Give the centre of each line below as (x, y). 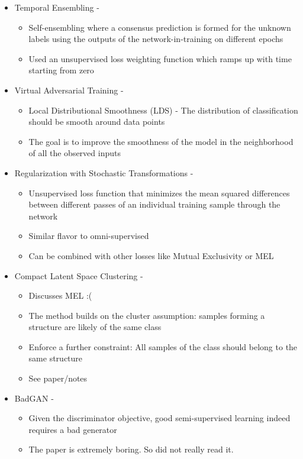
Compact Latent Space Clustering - (79, 275)
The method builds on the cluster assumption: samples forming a (147, 315)
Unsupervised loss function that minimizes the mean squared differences (159, 193)
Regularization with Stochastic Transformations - (104, 172)
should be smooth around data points (97, 122)
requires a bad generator (73, 429)
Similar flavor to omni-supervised (89, 236)
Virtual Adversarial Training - (69, 90)
